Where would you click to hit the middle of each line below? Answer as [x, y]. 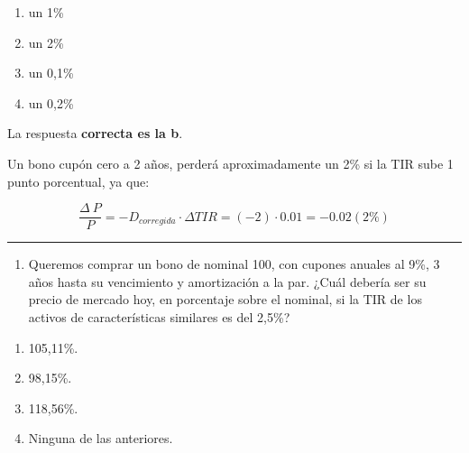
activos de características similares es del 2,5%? [159, 317]
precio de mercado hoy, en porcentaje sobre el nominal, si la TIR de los [225, 299]
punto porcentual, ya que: [78, 181]
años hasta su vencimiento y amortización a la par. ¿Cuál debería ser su [227, 281]
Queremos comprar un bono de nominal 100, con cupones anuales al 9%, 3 [234, 264]
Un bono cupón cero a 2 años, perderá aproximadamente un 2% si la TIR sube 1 [230, 163]
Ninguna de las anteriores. [101, 438]
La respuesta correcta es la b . [95, 133]
